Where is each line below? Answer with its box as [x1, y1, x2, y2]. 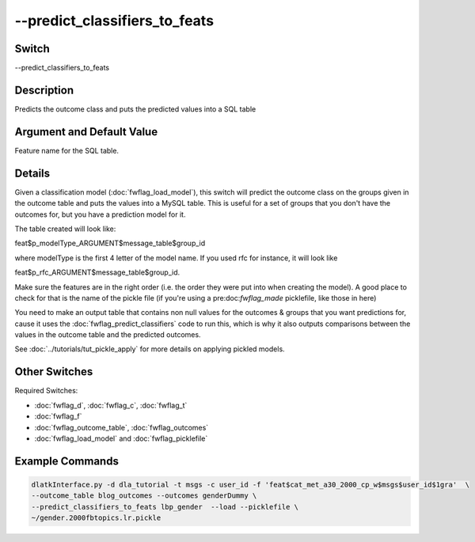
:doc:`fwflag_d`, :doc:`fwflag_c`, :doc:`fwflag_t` [34, 400, 188, 410]
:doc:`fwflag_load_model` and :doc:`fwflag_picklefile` [34, 434, 208, 443]
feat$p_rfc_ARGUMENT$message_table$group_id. [14, 267, 180, 277]
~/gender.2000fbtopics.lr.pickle [31, 514, 161, 522]
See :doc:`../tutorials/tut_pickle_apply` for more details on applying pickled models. [14, 344, 285, 354]
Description [14, 83, 74, 97]
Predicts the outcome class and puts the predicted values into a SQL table [14, 104, 256, 114]
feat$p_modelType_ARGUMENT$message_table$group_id [14, 238, 206, 248]
